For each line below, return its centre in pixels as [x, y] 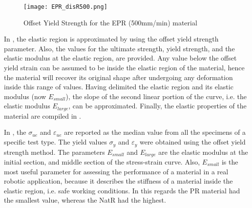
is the [230, 161]
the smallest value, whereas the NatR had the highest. [85, 200]
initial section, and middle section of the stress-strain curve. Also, [102, 161]
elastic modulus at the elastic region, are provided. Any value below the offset [120, 58]
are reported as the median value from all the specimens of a [155, 132]
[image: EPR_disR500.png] [65, 7]
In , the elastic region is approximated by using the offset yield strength [111, 39]
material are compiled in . [42, 115]
